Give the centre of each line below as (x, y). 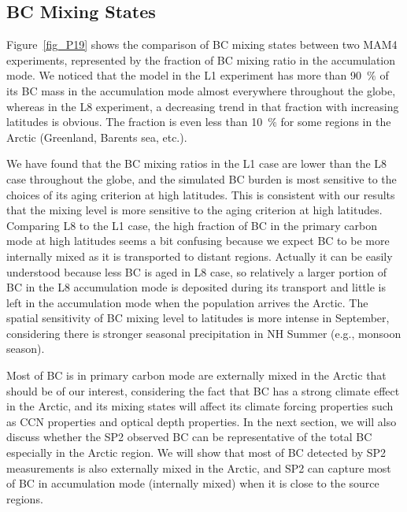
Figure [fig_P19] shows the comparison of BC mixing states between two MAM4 (202, 45)
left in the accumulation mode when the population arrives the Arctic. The (187, 302)
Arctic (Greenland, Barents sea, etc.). (97, 137)
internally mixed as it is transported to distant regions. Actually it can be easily (200, 256)
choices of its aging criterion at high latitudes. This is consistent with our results (201, 194)
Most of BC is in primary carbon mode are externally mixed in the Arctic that (196, 375)
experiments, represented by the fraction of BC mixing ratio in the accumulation (201, 59)
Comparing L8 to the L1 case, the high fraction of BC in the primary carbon (192, 225)
